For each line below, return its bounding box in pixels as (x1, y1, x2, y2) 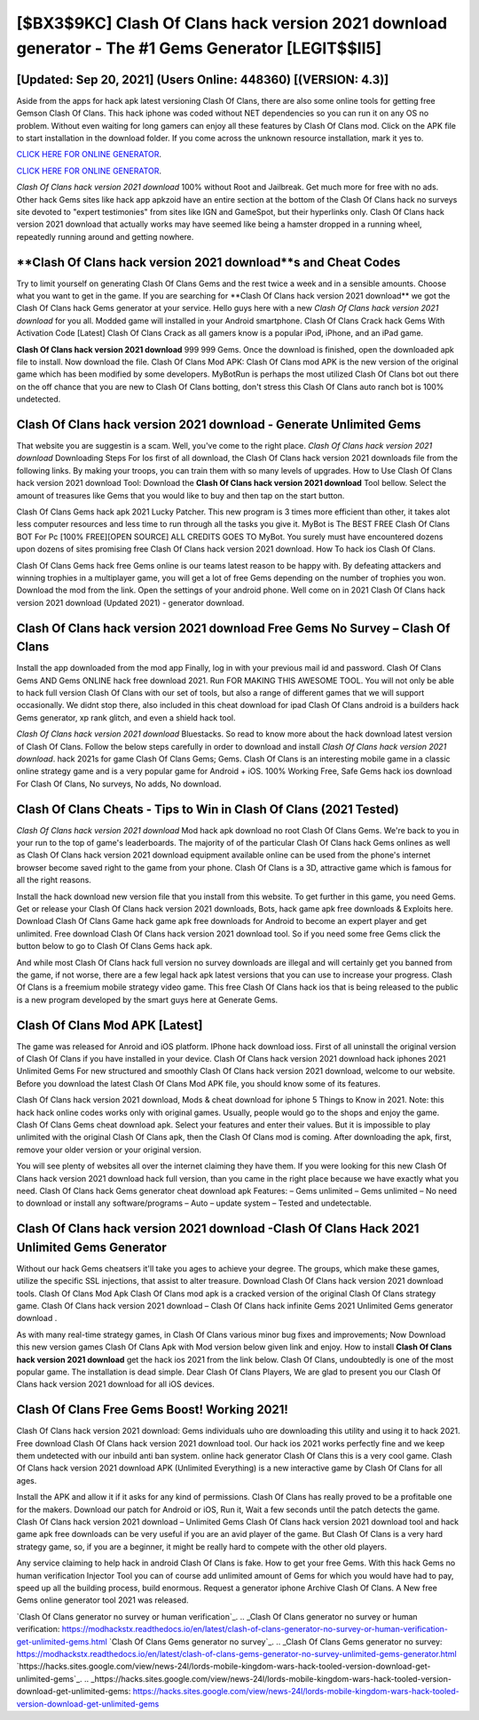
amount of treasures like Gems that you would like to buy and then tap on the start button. (16, 490, 345, 501)
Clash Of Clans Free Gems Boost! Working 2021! (16, 1402, 288, 1417)
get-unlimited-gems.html (16, 1636, 108, 1647)
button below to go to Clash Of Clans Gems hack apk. (16, 941, 213, 952)
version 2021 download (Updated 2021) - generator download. (16, 597, 245, 608)
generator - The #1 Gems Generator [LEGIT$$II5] (16, 38, 381, 58)
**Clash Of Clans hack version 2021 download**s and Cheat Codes (16, 254, 401, 270)
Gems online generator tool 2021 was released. (16, 1595, 190, 1605)
